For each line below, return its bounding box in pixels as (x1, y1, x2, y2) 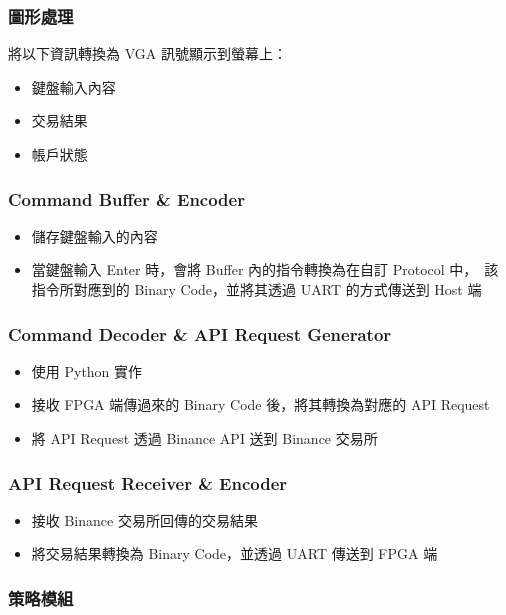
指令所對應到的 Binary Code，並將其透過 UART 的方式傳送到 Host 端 (31, 279, 482, 299)
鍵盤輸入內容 (31, 76, 116, 97)
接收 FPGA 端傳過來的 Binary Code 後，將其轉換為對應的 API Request (31, 394, 490, 415)
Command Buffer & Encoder (8, 186, 245, 211)
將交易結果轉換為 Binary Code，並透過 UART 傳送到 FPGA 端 (31, 543, 438, 564)
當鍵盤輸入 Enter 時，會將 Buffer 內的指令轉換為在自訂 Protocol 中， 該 (31, 259, 499, 280)
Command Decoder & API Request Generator (8, 321, 392, 346)
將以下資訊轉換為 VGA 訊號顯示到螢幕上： (8, 43, 287, 64)
